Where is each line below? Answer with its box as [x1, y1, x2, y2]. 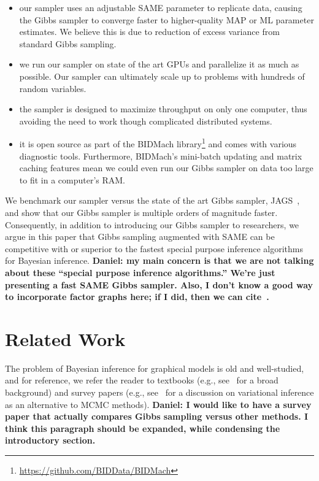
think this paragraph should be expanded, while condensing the [5, 421, 280, 434]
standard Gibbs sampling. [19, 37, 117, 50]
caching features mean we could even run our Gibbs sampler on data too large [19, 161, 313, 174]
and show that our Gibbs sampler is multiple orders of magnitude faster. [5, 206, 278, 218]
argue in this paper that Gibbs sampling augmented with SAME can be [5, 230, 275, 243]
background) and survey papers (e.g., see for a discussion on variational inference [5, 386, 314, 399]
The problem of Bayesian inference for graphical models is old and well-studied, [5, 361, 304, 374]
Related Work [5, 326, 126, 351]
